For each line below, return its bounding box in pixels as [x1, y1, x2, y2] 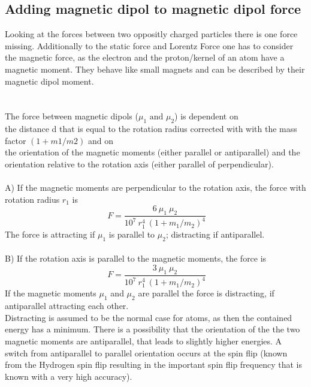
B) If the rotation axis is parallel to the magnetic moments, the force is [5, 252, 267, 265]
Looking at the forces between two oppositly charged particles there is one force [5, 28, 298, 40]
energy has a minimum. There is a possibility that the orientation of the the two [5, 323, 300, 335]
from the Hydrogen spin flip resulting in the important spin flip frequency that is [5, 358, 303, 371]
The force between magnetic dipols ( [5, 110, 138, 122]
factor [5, 134, 26, 146]
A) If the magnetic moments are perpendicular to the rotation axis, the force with [5, 181, 306, 194]
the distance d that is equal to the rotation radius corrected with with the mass [5, 122, 297, 135]
